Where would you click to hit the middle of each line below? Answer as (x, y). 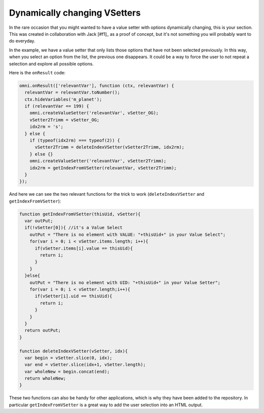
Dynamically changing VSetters (75, 13)
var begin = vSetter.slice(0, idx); (68, 358)
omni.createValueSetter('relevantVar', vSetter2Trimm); (98, 161)
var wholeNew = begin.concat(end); (67, 371)
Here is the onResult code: (37, 72)
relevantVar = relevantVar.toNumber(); (72, 92)
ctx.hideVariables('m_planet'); (63, 99)
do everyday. (22, 41)
